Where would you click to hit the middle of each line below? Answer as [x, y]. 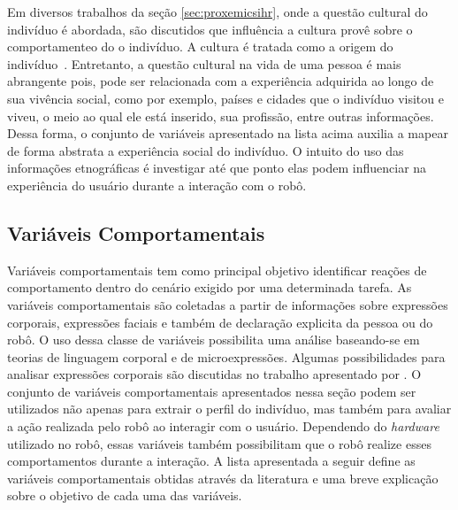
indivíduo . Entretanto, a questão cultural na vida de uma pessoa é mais [204, 63]
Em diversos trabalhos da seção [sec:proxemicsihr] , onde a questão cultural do [218, 12]
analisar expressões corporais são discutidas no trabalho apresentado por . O [214, 374]
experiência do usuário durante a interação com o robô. [157, 185]
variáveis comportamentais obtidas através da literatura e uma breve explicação [223, 478]
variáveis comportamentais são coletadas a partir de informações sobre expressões [228, 304]
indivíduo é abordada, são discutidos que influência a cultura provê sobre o [210, 29]
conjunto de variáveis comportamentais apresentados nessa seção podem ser [212, 391]
